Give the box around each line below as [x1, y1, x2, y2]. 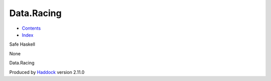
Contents [22, 25, 41, 31]
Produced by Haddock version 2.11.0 [9, 69, 85, 75]
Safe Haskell [9, 41, 35, 47]
